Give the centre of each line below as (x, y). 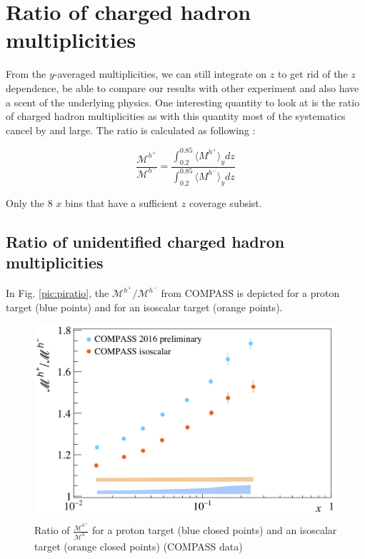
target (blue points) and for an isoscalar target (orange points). (144, 307)
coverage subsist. (225, 202)
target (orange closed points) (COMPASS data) (139, 546)
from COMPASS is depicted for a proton (250, 293)
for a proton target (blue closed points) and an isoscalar (215, 530)
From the (26, 74)
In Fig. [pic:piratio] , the (57, 293)
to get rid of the (312, 74)
